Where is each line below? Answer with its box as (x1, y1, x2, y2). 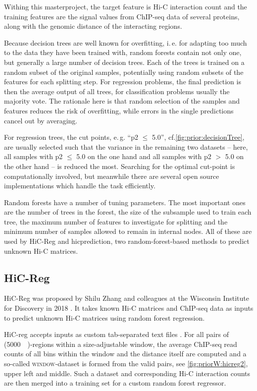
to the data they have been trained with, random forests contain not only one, (4, 47, 242, 57)
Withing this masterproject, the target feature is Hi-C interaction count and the (4, 1, 247, 11)
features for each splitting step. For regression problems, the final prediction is (4, 76, 241, 87)
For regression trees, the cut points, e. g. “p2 (4, 132, 138, 142)
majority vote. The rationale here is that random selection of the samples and (4, 96, 240, 106)
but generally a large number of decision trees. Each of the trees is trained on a (4, 56, 245, 67)
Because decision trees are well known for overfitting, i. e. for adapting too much (4, 37, 247, 48)
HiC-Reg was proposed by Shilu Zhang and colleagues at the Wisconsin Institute (4, 293, 249, 303)
